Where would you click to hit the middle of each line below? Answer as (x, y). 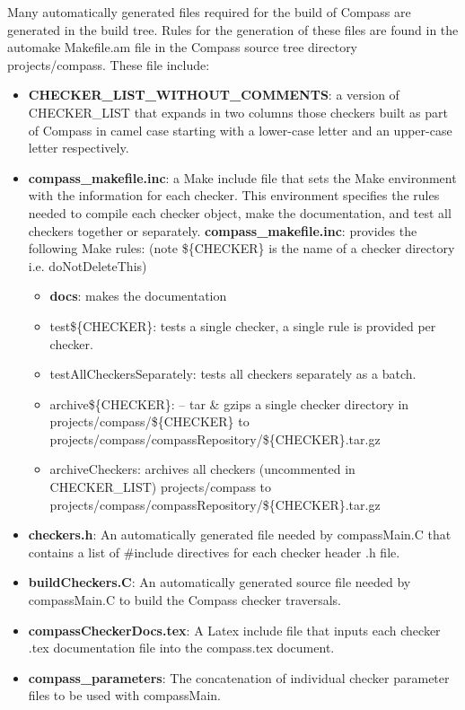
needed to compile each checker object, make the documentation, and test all (240, 212)
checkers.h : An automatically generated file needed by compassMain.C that (240, 535)
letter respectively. (79, 148)
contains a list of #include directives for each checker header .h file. (214, 552)
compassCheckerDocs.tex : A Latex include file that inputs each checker (234, 630)
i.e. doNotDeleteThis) (88, 265)
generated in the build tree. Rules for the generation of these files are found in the (233, 29)
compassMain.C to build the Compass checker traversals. (185, 600)
